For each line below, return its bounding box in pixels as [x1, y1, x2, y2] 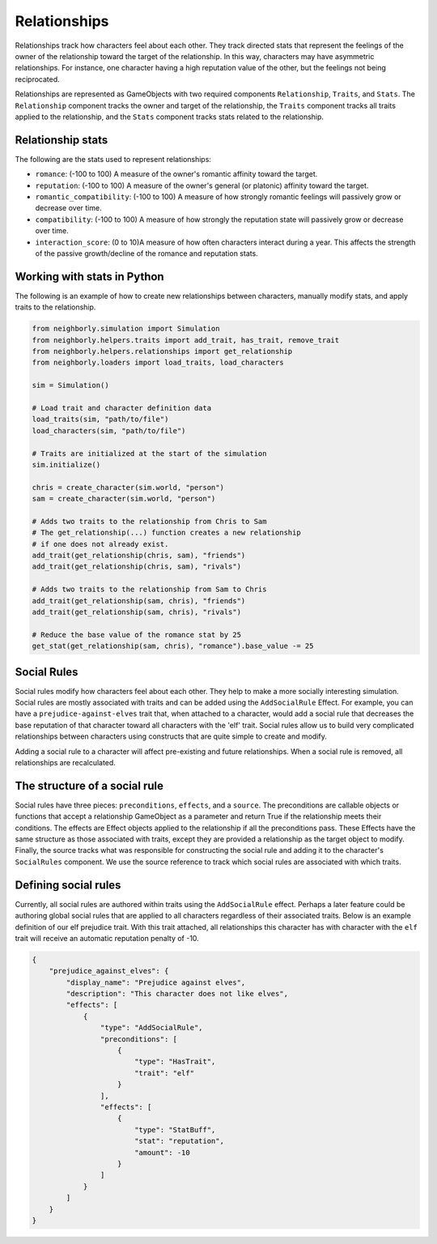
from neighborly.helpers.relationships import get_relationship [32, 347, 293, 356]
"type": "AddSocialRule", [100, 1023, 203, 1033]
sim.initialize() [32, 460, 101, 469]
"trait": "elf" [134, 1068, 194, 1077]
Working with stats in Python [15, 270, 165, 283]
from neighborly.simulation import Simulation [32, 324, 220, 334]
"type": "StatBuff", [134, 1125, 216, 1134]
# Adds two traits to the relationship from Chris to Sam [32, 517, 267, 526]
